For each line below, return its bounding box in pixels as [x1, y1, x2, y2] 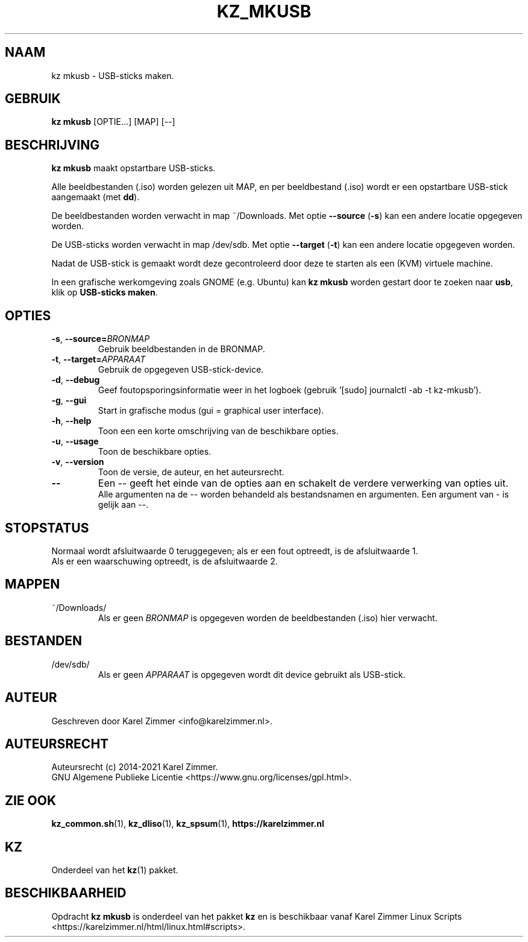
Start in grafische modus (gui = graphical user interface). [98, 405, 324, 416]
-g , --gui [51, 395, 87, 406]
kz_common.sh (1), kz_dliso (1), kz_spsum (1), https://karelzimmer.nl [51, 818, 324, 829]
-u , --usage [51, 436, 99, 447]
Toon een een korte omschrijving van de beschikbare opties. [98, 426, 339, 437]
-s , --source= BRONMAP [51, 333, 150, 344]
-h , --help [51, 416, 92, 426]
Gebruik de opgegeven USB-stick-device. [98, 364, 264, 375]
